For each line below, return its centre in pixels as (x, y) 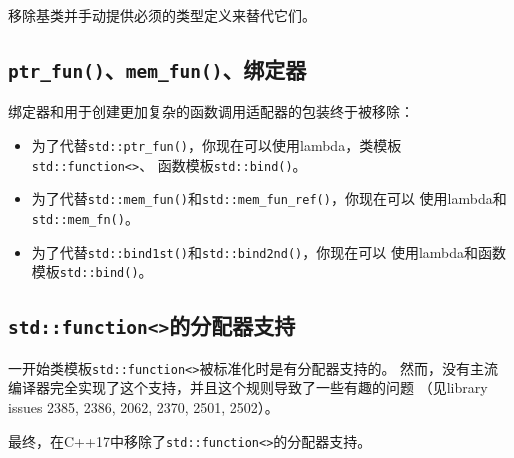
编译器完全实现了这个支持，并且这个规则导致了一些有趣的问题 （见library (248, 387)
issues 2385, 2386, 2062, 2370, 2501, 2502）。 (143, 406)
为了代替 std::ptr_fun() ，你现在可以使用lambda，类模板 (216, 144)
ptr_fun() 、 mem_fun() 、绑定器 (157, 68)
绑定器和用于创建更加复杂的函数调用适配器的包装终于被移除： (211, 111)
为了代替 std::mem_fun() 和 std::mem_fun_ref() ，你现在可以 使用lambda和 (269, 198)
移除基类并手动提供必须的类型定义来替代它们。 (162, 15)
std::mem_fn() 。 (85, 217)
